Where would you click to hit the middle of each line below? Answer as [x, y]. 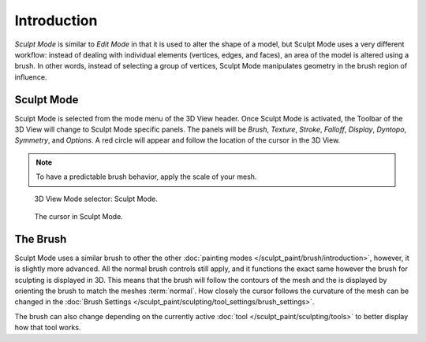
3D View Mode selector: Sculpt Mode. [96, 199]
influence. [31, 77]
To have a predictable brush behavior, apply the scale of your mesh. [146, 177]
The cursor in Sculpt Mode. [79, 216]
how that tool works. [48, 328]
